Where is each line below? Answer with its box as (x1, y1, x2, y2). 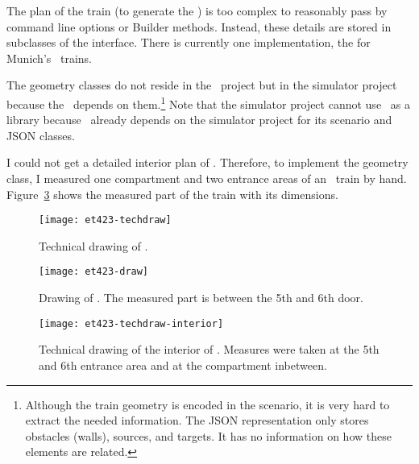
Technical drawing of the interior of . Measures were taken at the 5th (39, 341, 380, 358)
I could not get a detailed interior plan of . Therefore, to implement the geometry (6, 154, 409, 171)
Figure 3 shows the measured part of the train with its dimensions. (6, 185, 338, 202)
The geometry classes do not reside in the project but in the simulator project (6, 77, 397, 93)
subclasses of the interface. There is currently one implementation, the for (6, 34, 371, 51)
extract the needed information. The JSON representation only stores (25, 412, 369, 429)
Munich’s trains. (6, 49, 92, 66)
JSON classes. (6, 126, 75, 143)
